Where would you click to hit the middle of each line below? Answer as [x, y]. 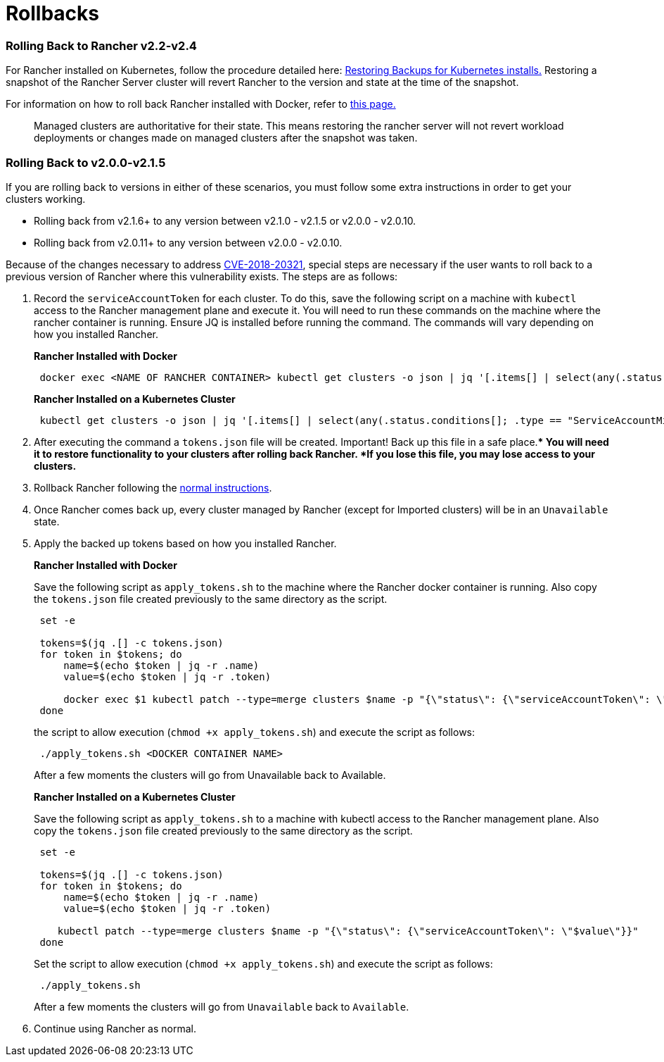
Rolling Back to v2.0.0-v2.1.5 [86, 162]
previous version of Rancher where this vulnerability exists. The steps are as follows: [202, 276]
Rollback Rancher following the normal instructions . [153, 487]
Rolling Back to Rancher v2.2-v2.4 [101, 45]
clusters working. [46, 199]
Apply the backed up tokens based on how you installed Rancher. [185, 543]
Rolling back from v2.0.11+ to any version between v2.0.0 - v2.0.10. [188, 242]
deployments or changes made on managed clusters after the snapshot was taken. [226, 138]
